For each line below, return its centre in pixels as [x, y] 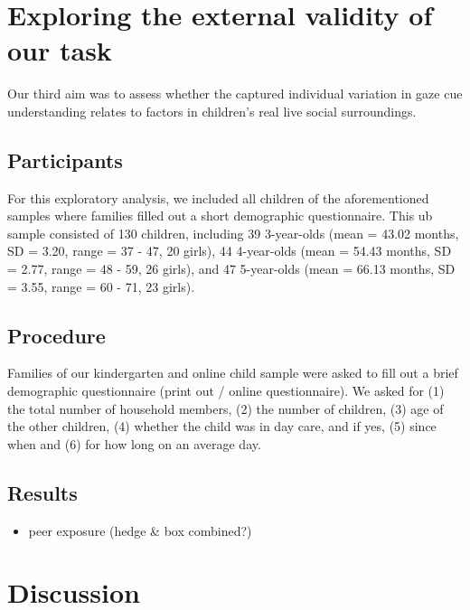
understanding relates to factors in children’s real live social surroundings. [212, 111]
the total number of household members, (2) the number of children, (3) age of [226, 408]
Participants [65, 160]
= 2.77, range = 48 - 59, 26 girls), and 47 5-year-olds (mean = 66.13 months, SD [231, 269]
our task [60, 50]
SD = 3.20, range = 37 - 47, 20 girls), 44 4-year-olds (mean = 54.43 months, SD [230, 251]
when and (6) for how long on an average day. [134, 443]
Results [42, 492]
